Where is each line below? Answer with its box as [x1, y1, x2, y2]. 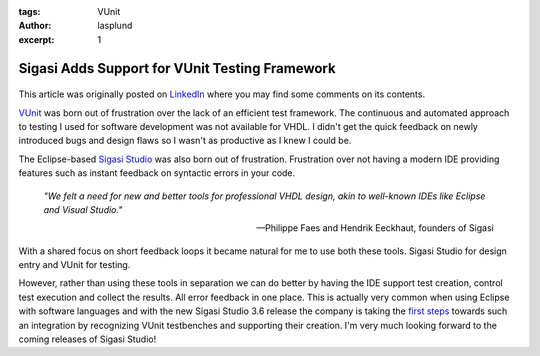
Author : [18, 20, 52, 32]
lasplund [97, 20, 133, 32]
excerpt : [18, 33, 55, 45]
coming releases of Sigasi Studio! [18, 333, 157, 345]
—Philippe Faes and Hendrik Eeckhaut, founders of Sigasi [256, 222, 494, 234]
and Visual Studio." [43, 203, 123, 215]
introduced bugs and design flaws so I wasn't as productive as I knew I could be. [18, 135, 352, 147]
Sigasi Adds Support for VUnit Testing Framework [18, 60, 336, 77]
